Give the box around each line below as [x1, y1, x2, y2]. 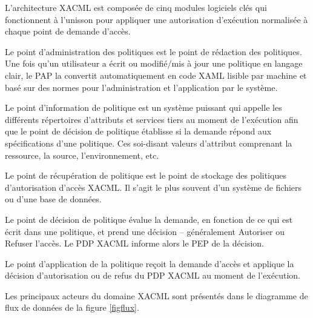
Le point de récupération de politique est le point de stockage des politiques [5, 169, 286, 182]
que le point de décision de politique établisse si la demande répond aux [5, 125, 272, 137]
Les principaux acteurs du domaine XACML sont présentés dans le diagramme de [5, 289, 308, 302]
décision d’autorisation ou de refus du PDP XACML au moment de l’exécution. [5, 269, 300, 282]
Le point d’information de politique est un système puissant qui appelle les [5, 101, 282, 114]
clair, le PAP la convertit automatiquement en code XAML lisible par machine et [5, 68, 307, 81]
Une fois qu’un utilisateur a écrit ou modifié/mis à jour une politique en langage [5, 57, 303, 70]
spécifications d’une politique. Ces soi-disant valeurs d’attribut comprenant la [5, 136, 292, 149]
